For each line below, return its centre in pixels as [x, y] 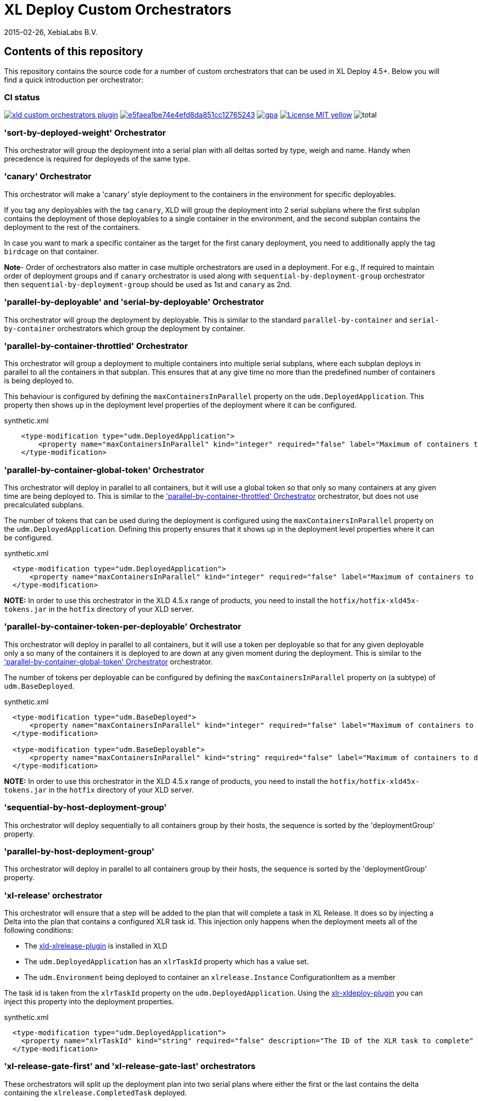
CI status [22, 97]
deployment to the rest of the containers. [72, 227]
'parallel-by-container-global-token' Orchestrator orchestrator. [109, 661]
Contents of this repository [74, 52]
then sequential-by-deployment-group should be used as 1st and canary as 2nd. [148, 284]
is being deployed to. [39, 381]
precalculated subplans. [44, 505]
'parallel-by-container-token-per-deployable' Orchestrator [123, 627]
